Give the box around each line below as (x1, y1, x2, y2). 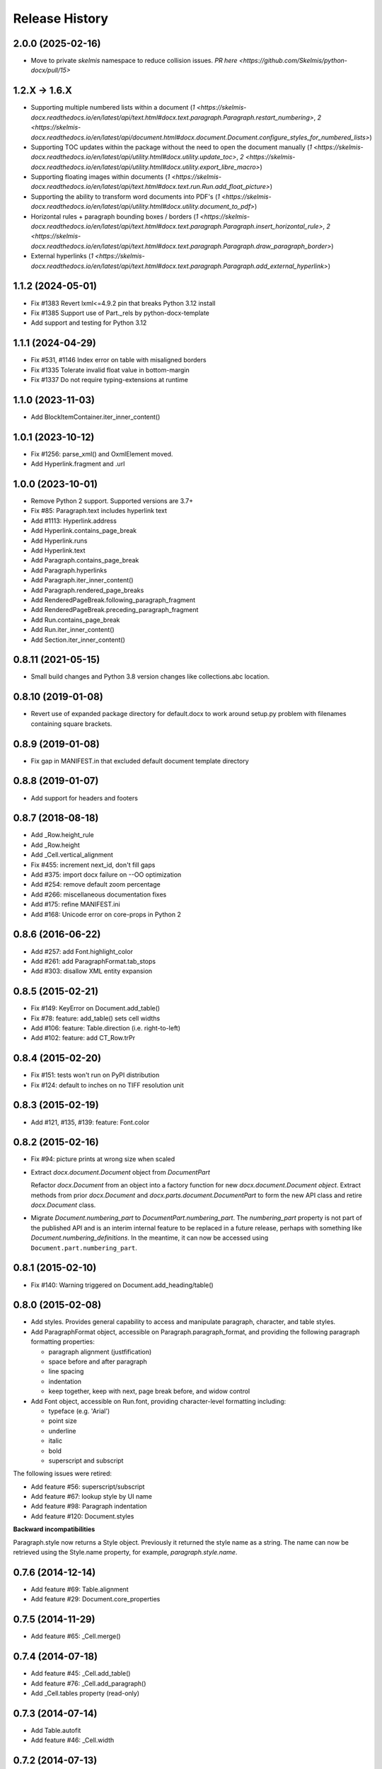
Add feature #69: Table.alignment (30, 1585, 129, 1594)
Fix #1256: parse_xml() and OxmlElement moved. (30, 449, 173, 458)
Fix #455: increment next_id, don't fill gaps (30, 860, 156, 869)
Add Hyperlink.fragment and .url (30, 460, 125, 468)
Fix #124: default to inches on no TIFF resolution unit (30, 1081, 184, 1089)
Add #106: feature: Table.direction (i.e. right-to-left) (30, 1023, 180, 1032)
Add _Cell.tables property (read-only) (30, 1688, 140, 1698)
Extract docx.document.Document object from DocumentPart (30, 1168, 210, 1176)
